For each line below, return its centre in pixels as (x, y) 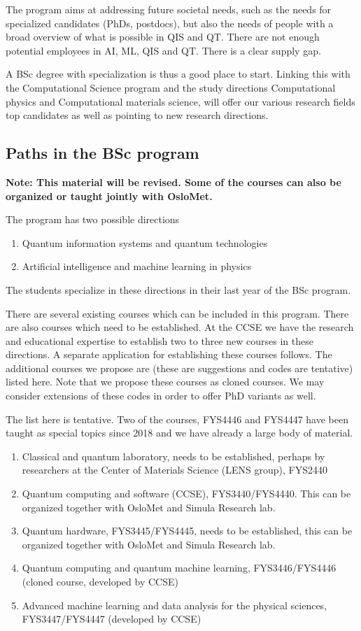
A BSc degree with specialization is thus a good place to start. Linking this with (178, 74)
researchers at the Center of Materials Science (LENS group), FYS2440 (175, 470)
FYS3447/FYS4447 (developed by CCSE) (112, 619)
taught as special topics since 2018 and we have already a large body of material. (179, 433)
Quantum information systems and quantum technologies (145, 242)
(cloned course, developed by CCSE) (100, 582)
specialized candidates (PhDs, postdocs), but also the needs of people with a (170, 23)
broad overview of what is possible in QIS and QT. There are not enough (163, 37)
